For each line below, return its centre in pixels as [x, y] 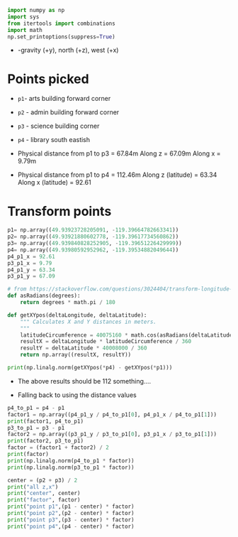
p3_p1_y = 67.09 [31, 276]
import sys [23, 17]
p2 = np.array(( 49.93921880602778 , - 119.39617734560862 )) [93, 237]
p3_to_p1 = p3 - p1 [36, 428]
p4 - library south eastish [54, 140]
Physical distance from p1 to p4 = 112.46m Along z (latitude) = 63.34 [117, 175]
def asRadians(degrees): [44, 296]
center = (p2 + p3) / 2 [42, 480]
